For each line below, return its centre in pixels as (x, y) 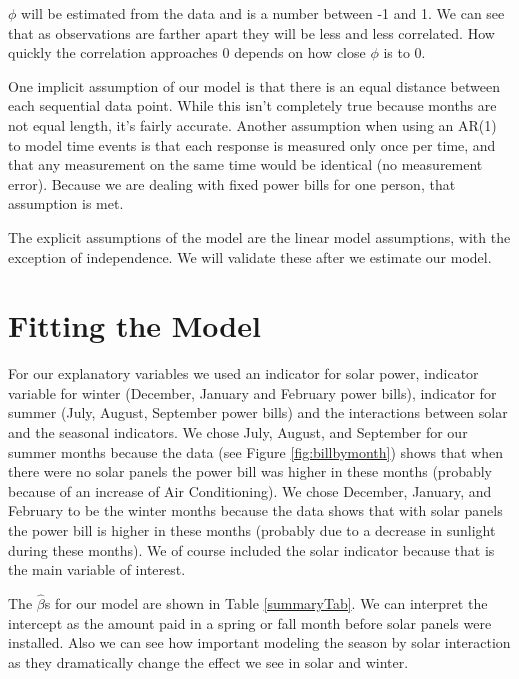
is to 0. (404, 52)
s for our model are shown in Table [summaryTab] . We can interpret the (266, 603)
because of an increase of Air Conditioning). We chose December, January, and (250, 490)
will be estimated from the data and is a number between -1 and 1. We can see (263, 13)
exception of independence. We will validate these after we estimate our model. (250, 256)
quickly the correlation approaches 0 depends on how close (187, 52)
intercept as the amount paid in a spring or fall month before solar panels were (250, 622)
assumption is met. (66, 203)
